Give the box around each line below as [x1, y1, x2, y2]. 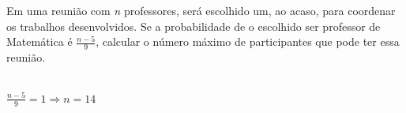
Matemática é [6, 33, 73, 50]
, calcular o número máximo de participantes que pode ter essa [96, 33, 400, 50]
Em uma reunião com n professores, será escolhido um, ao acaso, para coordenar [6, 2, 396, 18]
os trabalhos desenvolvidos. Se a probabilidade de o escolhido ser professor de [6, 17, 381, 34]
